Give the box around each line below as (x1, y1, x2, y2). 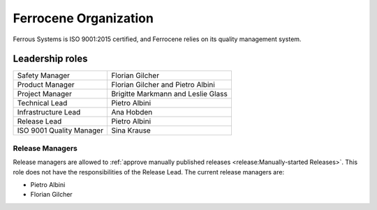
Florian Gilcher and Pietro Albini (111, 80, 216, 90)
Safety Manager (17, 70, 70, 80)
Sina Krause (111, 126, 151, 135)
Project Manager (17, 89, 73, 99)
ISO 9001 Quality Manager (17, 126, 104, 135)
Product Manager (17, 80, 75, 90)
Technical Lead (17, 98, 68, 108)
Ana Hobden (111, 107, 153, 117)
